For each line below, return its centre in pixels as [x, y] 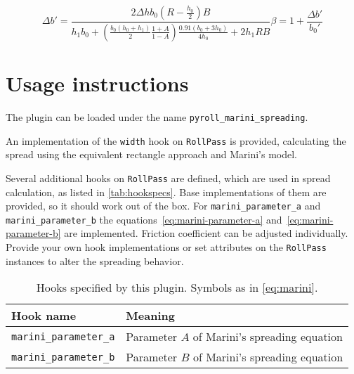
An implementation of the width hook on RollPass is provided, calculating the [176, 140]
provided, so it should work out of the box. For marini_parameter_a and [163, 206]
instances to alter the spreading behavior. [95, 260]
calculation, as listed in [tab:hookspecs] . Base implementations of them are [166, 192]
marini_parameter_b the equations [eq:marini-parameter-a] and [144, 219]
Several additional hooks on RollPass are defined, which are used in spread [168, 178]
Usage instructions [97, 83]
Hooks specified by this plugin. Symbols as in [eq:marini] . [177, 288]
